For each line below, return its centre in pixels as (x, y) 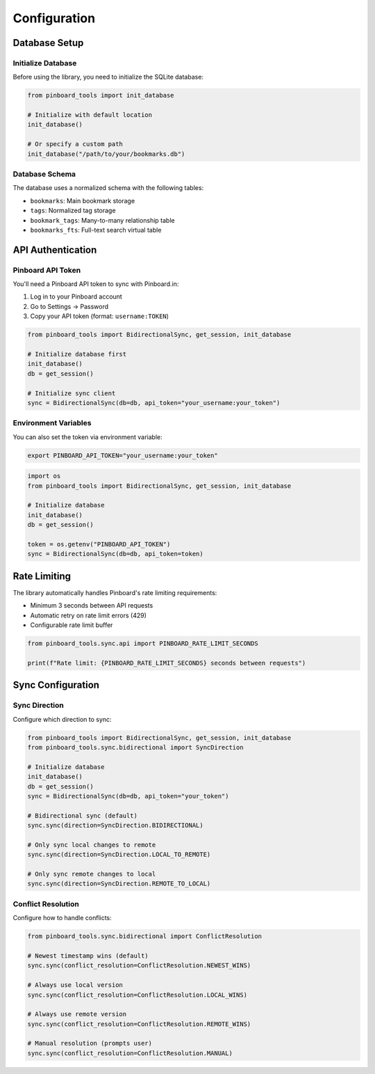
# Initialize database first (77, 354)
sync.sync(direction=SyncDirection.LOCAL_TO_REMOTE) (119, 855)
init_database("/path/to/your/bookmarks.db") (106, 154)
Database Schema (44, 174)
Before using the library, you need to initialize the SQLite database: (108, 77)
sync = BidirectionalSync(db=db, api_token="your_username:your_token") (154, 403)
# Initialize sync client (72, 393)
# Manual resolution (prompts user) (90, 1043)
